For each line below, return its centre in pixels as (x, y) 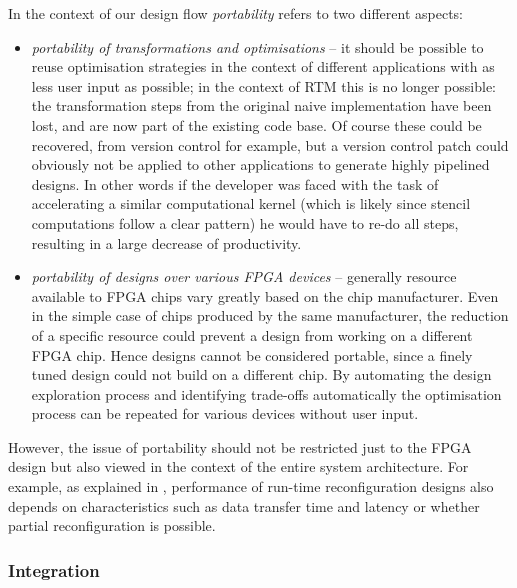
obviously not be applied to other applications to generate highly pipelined (260, 164)
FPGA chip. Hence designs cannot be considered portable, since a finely (252, 354)
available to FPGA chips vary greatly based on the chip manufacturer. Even (265, 295)
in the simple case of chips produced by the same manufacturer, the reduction (270, 315)
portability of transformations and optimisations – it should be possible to (257, 46)
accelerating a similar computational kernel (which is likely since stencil (251, 203)
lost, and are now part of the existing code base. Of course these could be (256, 124)
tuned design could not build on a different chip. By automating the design (261, 374)
